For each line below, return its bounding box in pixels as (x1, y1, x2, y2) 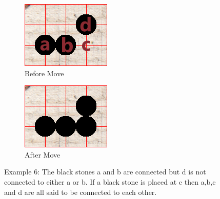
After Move (25, 149, 61, 160)
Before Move (25, 68, 64, 78)
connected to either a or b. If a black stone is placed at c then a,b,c (4, 176, 216, 187)
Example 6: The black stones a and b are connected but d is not (4, 166, 206, 177)
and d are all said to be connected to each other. (4, 186, 157, 197)
